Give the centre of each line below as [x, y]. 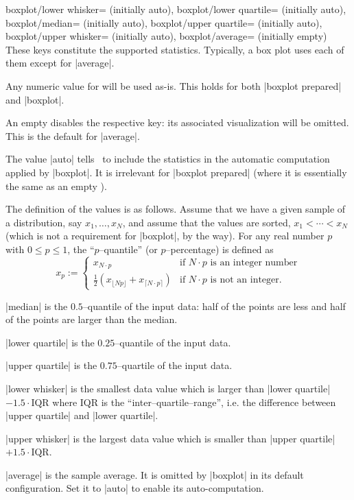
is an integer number [254, 262]
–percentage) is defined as [220, 249]
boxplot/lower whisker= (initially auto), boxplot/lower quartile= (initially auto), [176, 9]
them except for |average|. [60, 63]
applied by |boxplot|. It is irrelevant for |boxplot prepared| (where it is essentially [176, 172]
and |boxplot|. [35, 99]
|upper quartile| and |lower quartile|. [82, 415]
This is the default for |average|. [73, 135]
